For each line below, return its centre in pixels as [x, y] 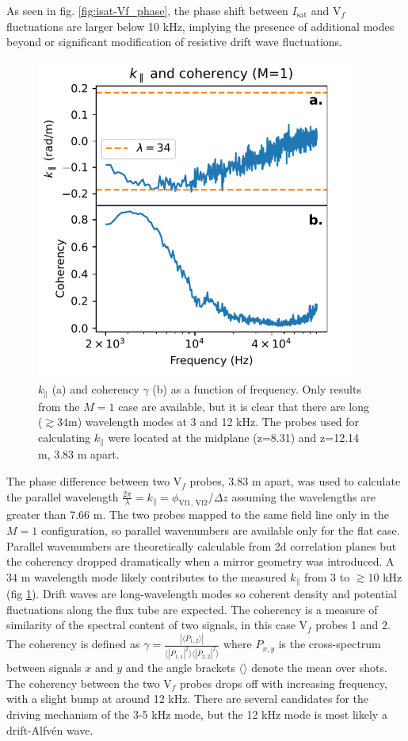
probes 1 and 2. [353, 625]
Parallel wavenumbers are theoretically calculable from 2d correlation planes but [202, 545]
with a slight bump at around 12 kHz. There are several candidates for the [187, 699]
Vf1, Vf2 [193, 503]
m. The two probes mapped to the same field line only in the [241, 514]
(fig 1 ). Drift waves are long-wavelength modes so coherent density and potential [202, 594]
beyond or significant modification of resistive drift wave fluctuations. [174, 42]
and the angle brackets [180, 668]
